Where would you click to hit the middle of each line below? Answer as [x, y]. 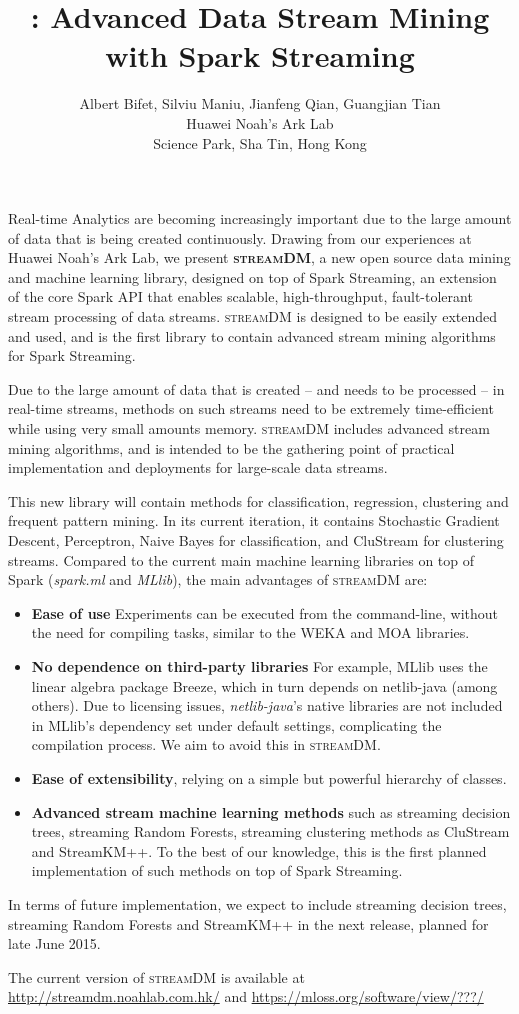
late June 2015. [54, 943]
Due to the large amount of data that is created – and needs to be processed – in [256, 388]
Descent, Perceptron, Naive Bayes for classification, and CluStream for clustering [256, 540]
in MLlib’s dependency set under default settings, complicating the [236, 724]
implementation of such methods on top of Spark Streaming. [217, 870]
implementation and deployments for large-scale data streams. [198, 467]
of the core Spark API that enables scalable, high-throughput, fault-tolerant [240, 296]
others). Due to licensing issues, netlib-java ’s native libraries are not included [267, 705]
